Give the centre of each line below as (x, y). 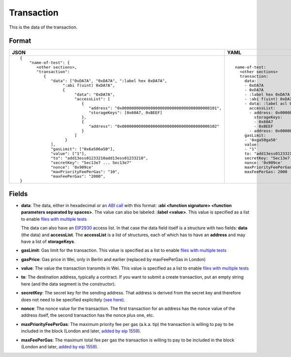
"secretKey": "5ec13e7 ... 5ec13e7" (91, 163)
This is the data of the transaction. (43, 27)
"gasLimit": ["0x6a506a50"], (83, 149)
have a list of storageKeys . (48, 241)
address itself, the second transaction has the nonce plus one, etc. (88, 315)
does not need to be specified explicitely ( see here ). (73, 300)
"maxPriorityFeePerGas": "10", (85, 172)
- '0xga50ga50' (261, 140)
